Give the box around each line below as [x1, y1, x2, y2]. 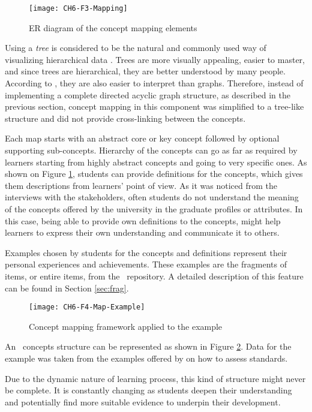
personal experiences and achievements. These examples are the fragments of [5, 258, 287, 270]
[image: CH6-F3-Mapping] [29, 4, 128, 13]
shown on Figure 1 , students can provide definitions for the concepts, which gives [5, 167, 303, 180]
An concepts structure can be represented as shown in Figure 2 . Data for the [5, 340, 292, 353]
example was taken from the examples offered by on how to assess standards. [5, 351, 288, 364]
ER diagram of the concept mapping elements [29, 21, 197, 34]
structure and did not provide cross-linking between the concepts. [5, 112, 246, 124]
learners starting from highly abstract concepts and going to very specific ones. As [5, 155, 307, 168]
